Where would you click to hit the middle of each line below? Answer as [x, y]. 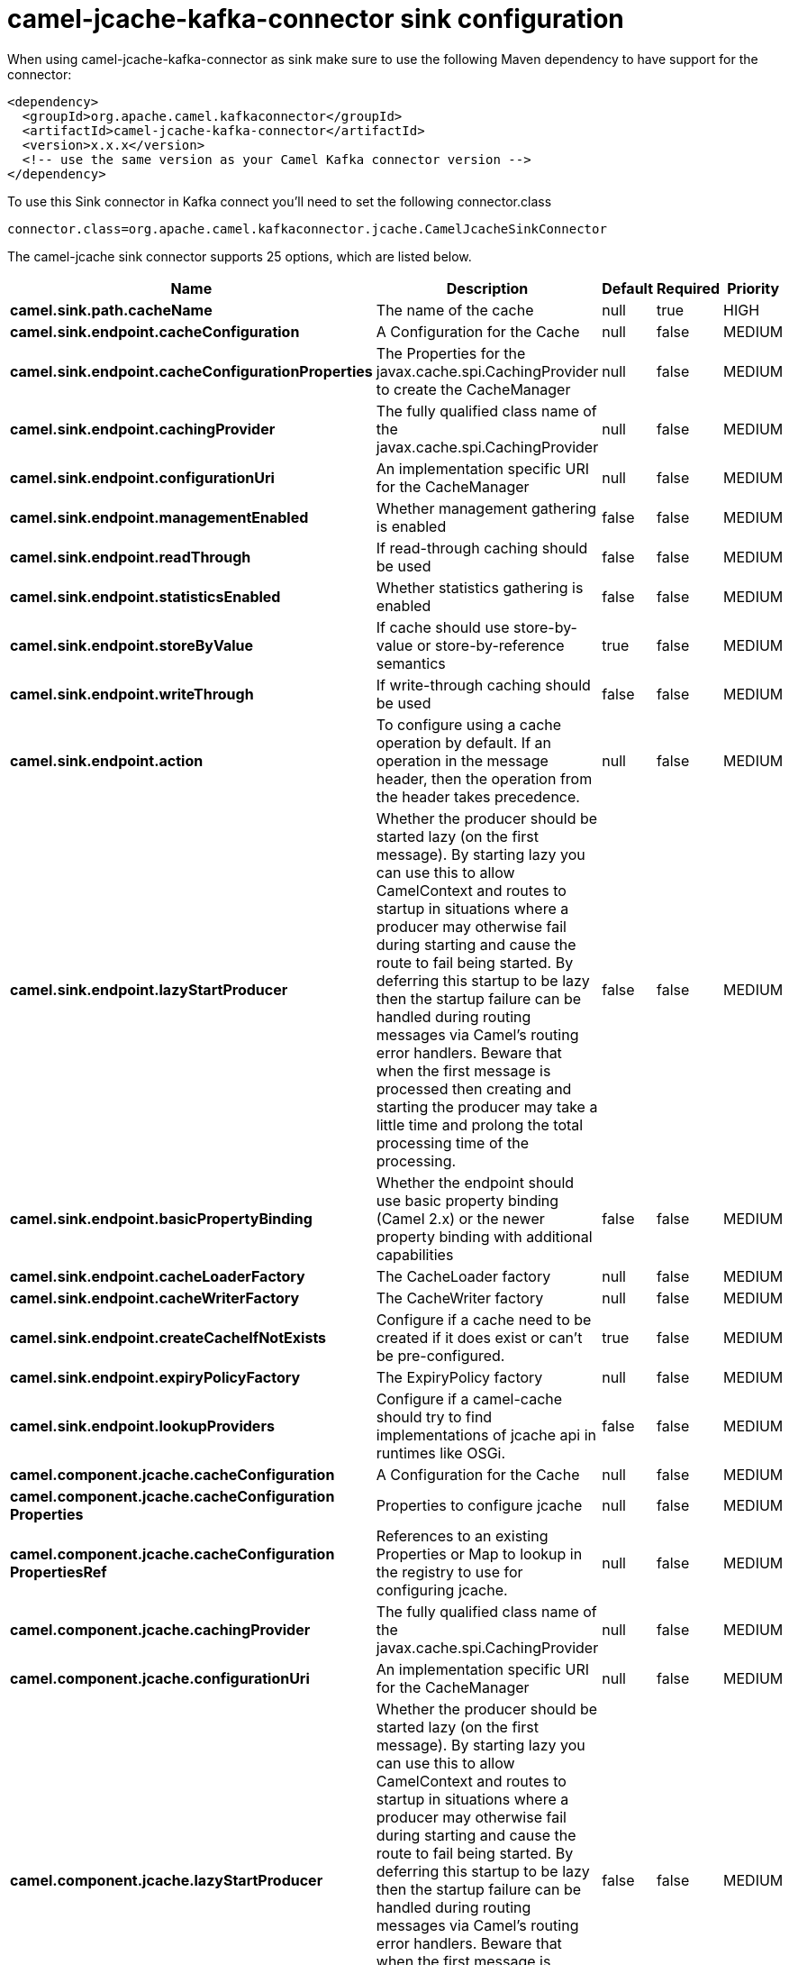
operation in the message [462, 760]
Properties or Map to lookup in [479, 1554]
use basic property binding [467, 1200]
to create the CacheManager [473, 389]
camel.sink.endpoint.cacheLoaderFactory [158, 1276]
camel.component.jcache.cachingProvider [160, 1629]
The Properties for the [451, 353]
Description [487, 288]
